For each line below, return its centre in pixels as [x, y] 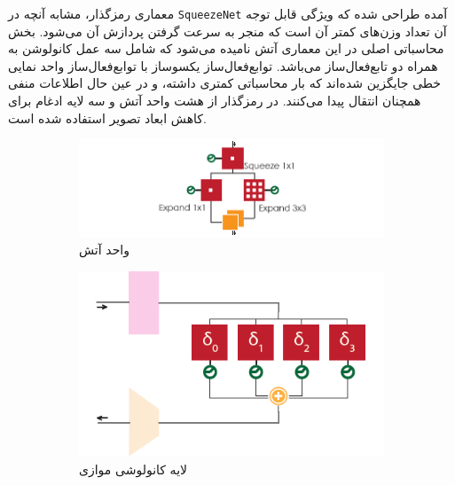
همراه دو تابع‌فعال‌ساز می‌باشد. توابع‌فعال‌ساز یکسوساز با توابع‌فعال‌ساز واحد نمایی [223, 65]
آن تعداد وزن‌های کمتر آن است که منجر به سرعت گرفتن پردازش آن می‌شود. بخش [227, 31]
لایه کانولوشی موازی [133, 469]
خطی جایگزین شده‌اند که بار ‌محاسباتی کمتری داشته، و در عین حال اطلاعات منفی [224, 83]
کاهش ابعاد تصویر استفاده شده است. [107, 117]
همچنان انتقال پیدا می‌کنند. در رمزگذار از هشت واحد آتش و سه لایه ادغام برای [215, 101]
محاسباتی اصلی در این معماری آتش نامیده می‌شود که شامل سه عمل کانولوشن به [226, 48]
